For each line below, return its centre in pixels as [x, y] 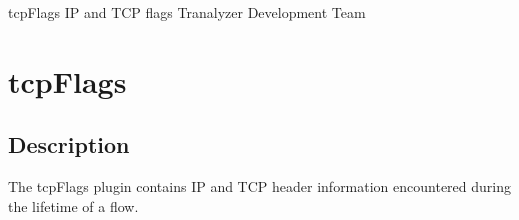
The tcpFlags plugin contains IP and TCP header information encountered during [260, 186]
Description [69, 144]
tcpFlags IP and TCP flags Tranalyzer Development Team [187, 12]
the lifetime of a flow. [73, 205]
